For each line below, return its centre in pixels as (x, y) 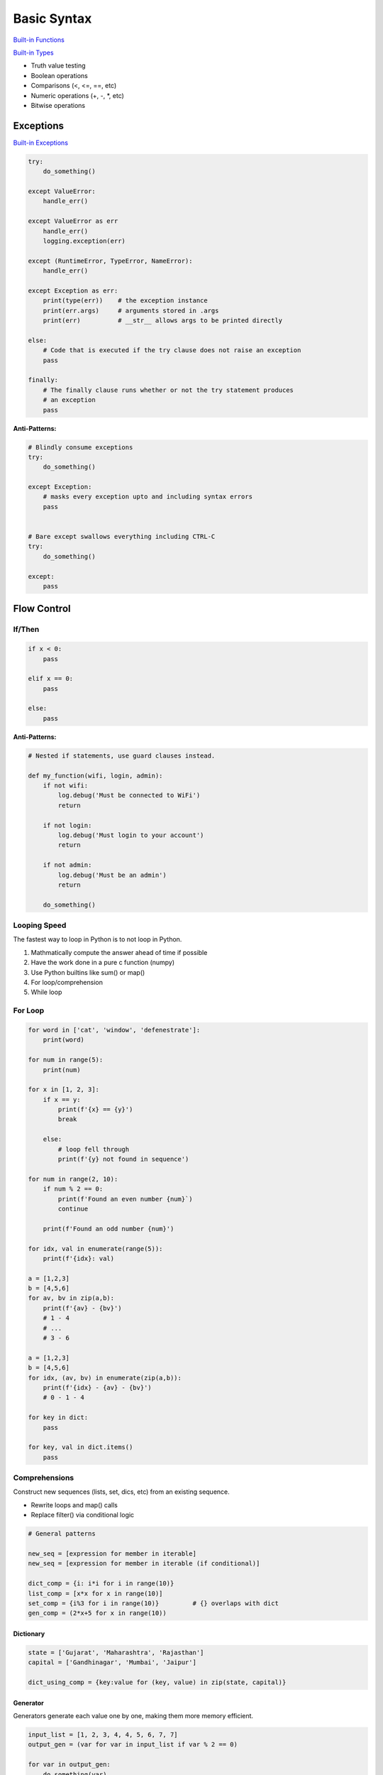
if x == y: (62, 1099)
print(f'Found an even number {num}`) (125, 1199)
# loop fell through (94, 1149)
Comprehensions (44, 1478)
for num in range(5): (66, 1060)
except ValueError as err (73, 221)
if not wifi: (66, 786)
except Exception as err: (73, 290)
